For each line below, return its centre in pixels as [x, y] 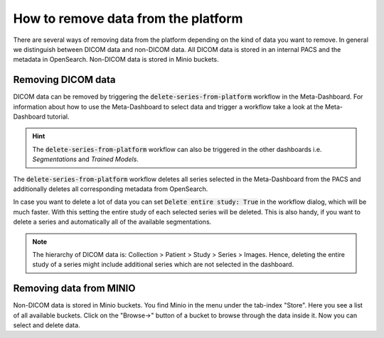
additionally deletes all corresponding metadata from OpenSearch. [111, 189]
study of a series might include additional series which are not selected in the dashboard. [163, 265]
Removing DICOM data [65, 80]
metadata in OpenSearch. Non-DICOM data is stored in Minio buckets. [116, 60]
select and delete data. [47, 325]
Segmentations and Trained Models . [85, 159]
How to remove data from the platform [128, 18]
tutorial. [58, 116]
